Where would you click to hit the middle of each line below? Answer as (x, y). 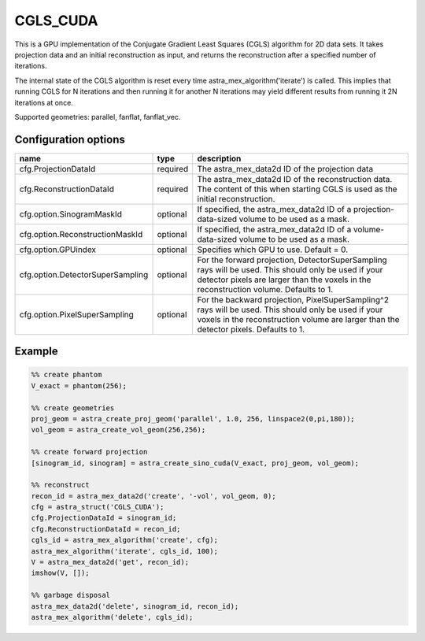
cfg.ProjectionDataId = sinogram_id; (104, 518)
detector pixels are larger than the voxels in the (284, 280)
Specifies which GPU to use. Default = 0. (273, 250)
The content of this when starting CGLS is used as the (297, 189)
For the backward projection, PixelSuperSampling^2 (293, 299)
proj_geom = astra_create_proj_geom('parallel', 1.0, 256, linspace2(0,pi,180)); (193, 419)
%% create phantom (67, 375)
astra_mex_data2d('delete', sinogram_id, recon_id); (135, 606)
